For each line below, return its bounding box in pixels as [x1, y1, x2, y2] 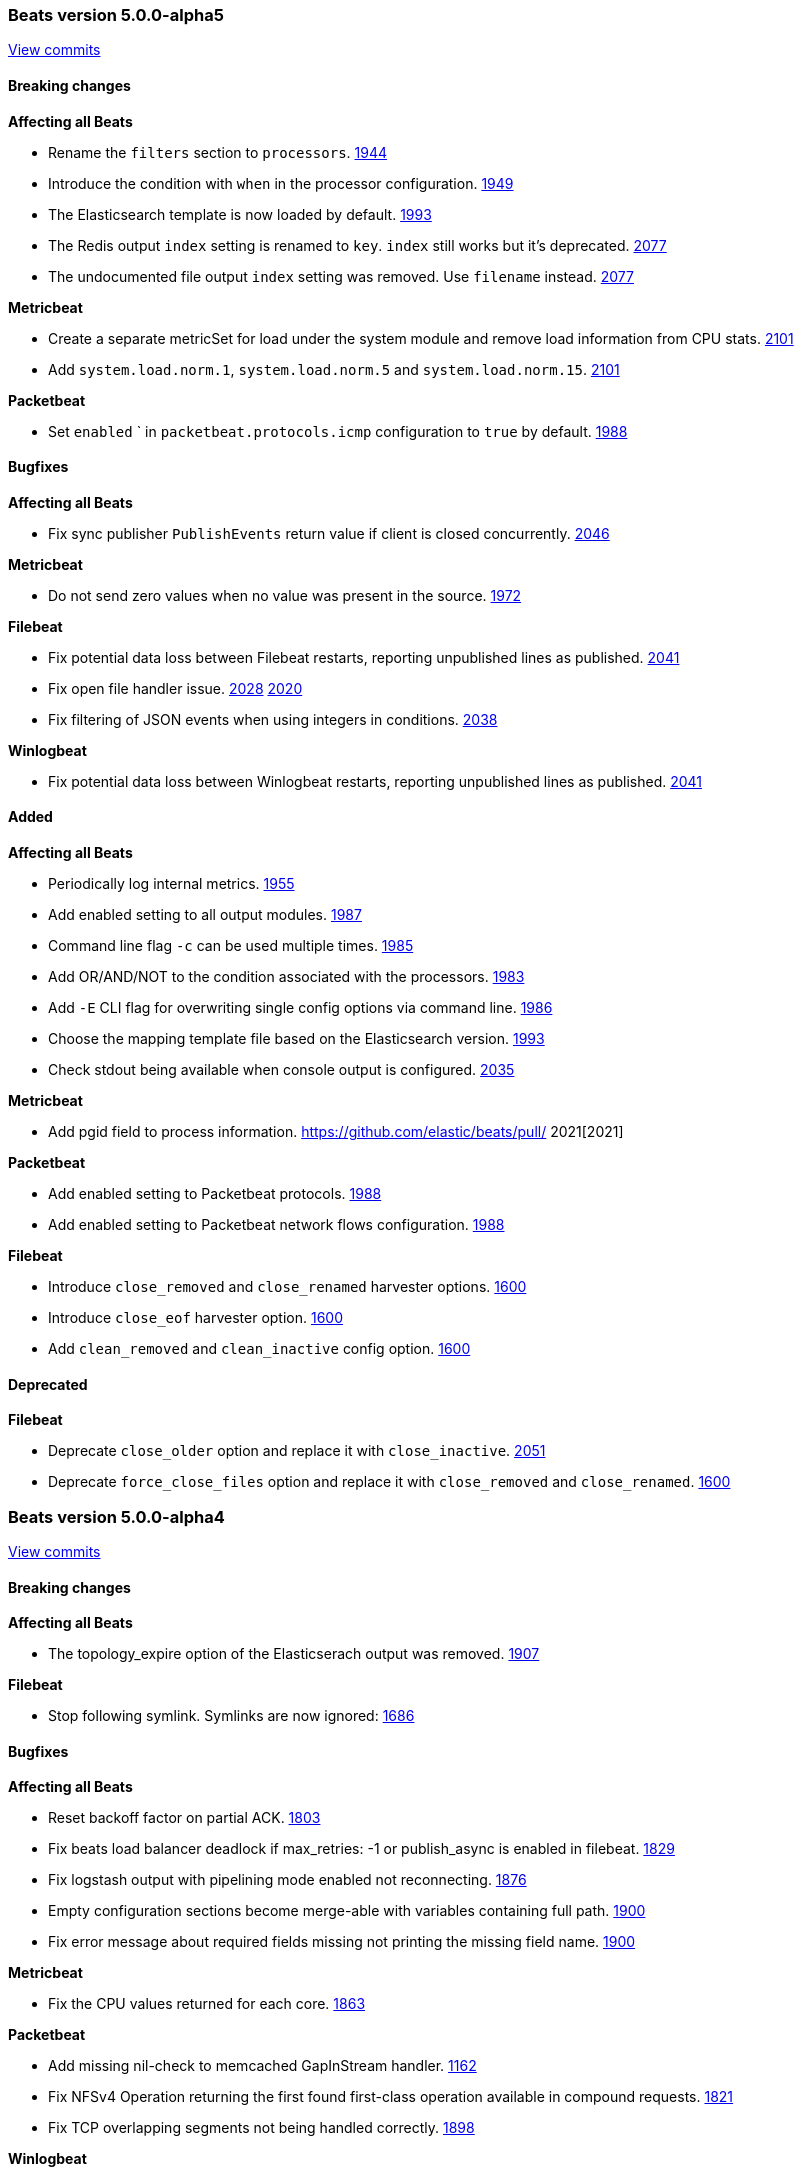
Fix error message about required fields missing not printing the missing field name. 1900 [48, 1933, 636, 1951]
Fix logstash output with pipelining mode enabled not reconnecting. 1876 [48, 1871, 527, 1889]
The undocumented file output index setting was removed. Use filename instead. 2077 [48, 267, 634, 285]
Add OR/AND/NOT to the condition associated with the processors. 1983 [48, 968, 525, 986]
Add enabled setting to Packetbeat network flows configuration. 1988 [48, 1216, 505, 1234]
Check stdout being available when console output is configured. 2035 [48, 1061, 515, 1079]
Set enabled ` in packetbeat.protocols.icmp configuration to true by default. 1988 [48, 422, 628, 440]
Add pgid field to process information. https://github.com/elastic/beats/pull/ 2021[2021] [48, 1123, 624, 1141]
